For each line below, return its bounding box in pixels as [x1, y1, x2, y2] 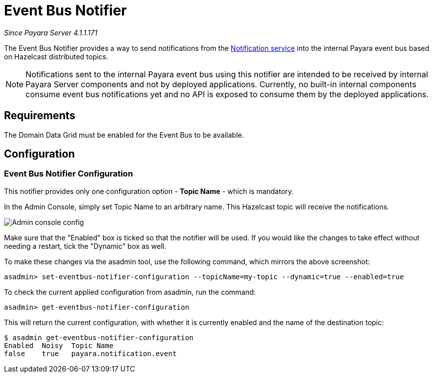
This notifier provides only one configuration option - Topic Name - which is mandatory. [4, 187, 294, 195]
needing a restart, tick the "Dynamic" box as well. [4, 241, 166, 250]
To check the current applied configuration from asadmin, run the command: [4, 287, 256, 296]
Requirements [4, 109, 75, 122]
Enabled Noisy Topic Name [4, 341, 114, 350]
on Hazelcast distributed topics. [4, 52, 108, 61]
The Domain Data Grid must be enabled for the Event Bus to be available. [4, 130, 244, 139]
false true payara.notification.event [4, 349, 177, 358]
